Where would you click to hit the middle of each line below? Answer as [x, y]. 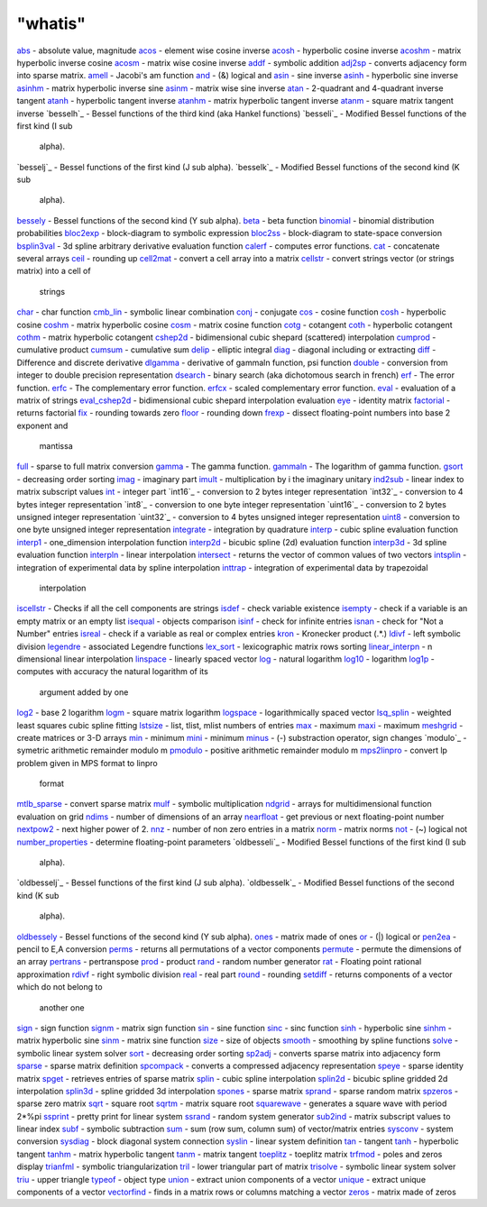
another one [62, 1007]
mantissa [56, 446]
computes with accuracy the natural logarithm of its [113, 672]
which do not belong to [60, 987]
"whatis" [51, 23]
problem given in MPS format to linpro [87, 763]
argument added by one [84, 692]
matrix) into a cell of [54, 271]
